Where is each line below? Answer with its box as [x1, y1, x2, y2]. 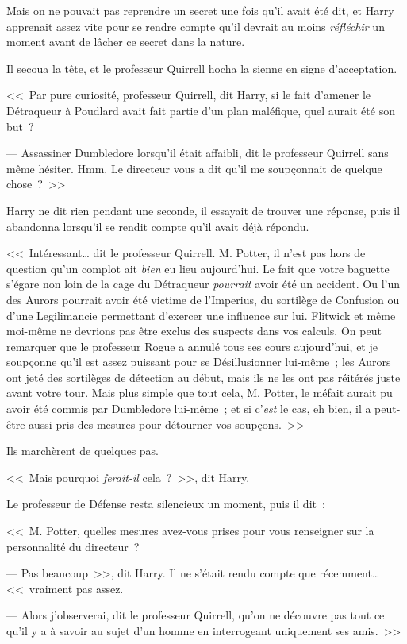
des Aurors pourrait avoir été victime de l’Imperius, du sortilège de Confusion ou [6, 291, 400, 307]
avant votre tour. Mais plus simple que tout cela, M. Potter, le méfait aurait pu [6, 384, 393, 401]
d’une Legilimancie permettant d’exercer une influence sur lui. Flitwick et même [6, 307, 396, 323]
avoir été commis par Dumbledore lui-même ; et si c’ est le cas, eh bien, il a [6, 400, 371, 417]
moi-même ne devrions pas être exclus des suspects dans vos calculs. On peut [6, 322, 382, 339]
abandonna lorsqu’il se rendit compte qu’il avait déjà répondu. [6, 218, 309, 234]
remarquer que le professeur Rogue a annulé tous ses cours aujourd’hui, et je [6, 337, 378, 354]
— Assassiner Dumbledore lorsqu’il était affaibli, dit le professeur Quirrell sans [6, 145, 389, 161]
